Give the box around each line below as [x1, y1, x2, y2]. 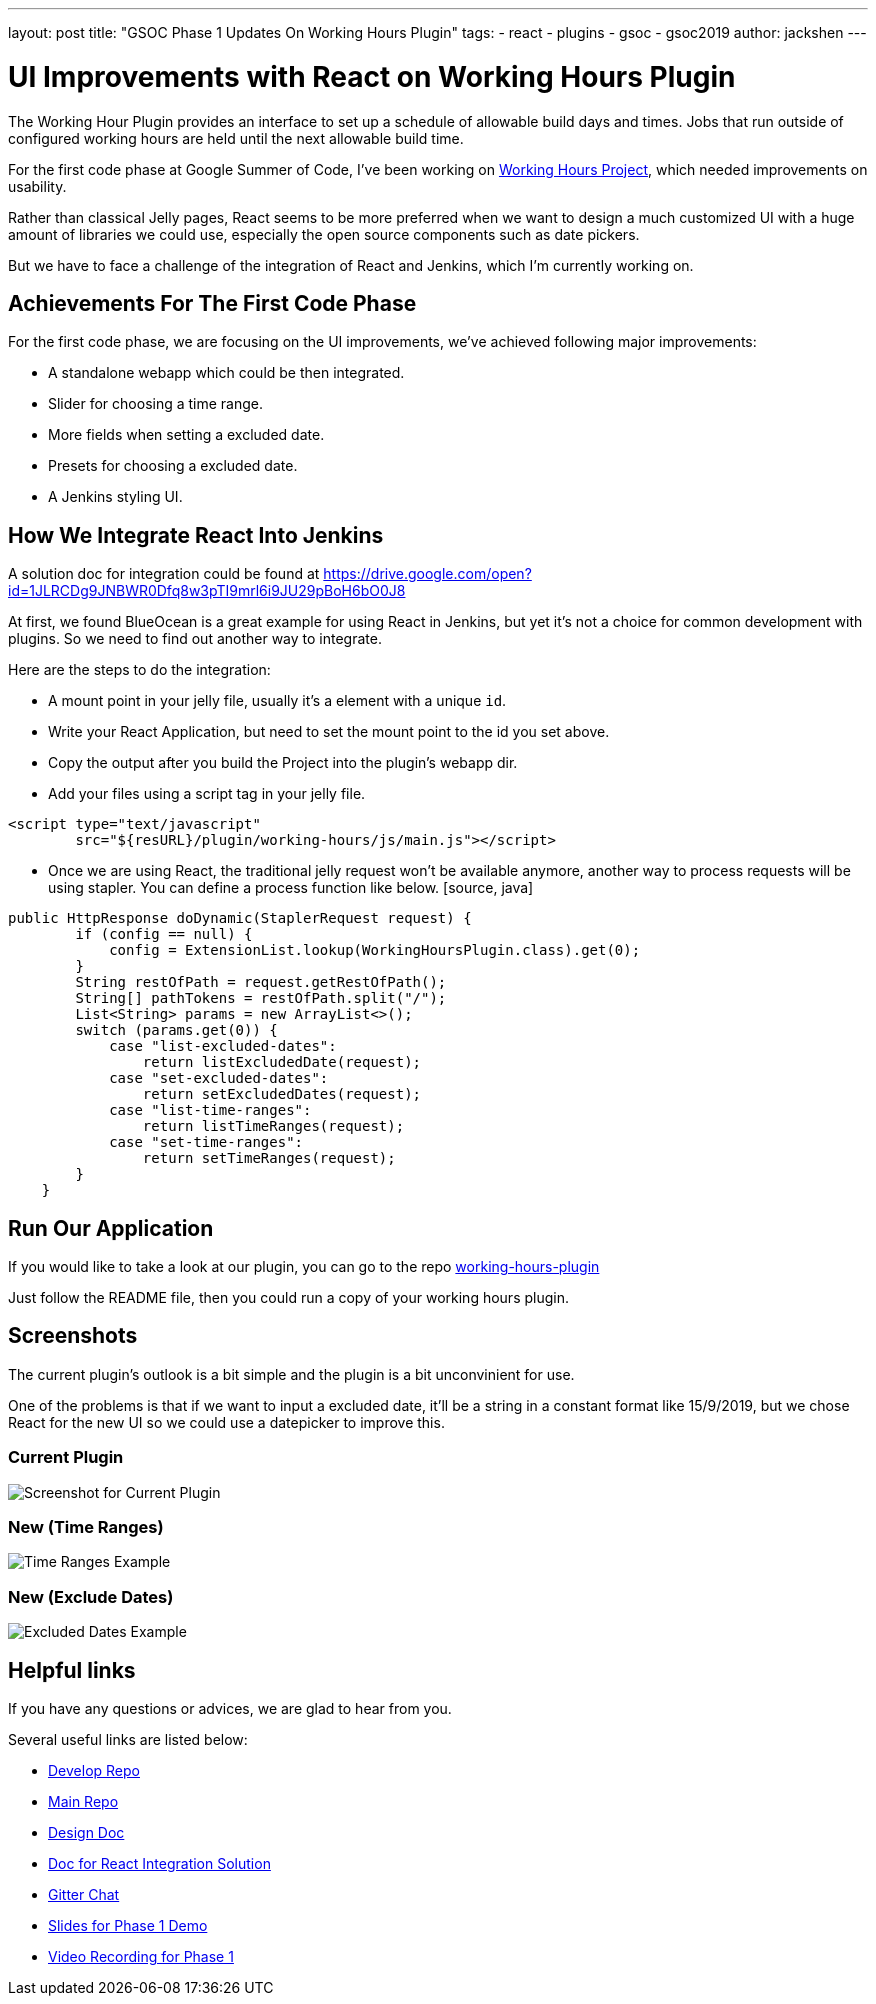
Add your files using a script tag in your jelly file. [48, 785, 366, 803]
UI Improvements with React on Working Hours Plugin [8, 59, 736, 94]
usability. [8, 177, 67, 195]
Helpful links [8, 1657, 136, 1683]
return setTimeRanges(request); [142, 1150, 396, 1167]
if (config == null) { [75, 926, 253, 943]
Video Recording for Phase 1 [48, 1947, 234, 1965]
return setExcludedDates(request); [142, 1086, 422, 1103]
